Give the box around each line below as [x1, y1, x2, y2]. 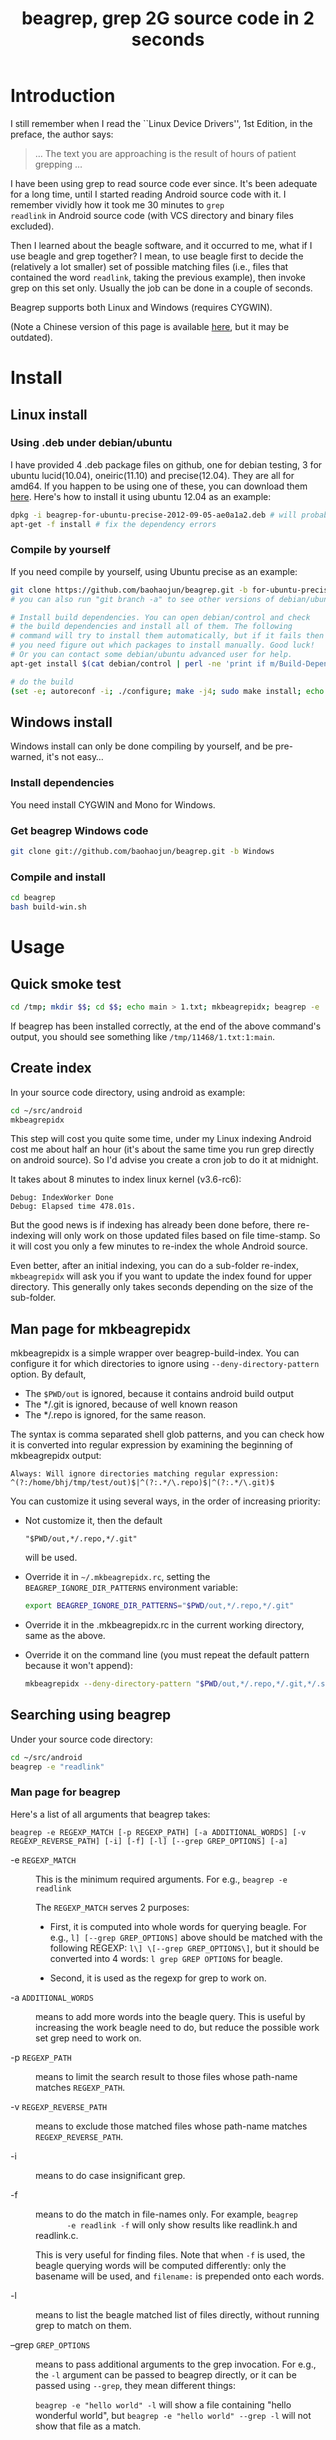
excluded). [10, 220, 55, 232]
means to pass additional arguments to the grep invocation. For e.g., [35, 2358, 317, 2370]
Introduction [10, 85, 116, 107]
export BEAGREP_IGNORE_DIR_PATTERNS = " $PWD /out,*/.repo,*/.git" [24, 1601, 295, 1611]
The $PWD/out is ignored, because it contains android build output [24, 1388, 294, 1400]
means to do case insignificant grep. [35, 2169, 186, 2181]
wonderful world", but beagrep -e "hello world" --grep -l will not [35, 2409, 312, 2421]
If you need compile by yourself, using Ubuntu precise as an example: [10, 565, 298, 577]
